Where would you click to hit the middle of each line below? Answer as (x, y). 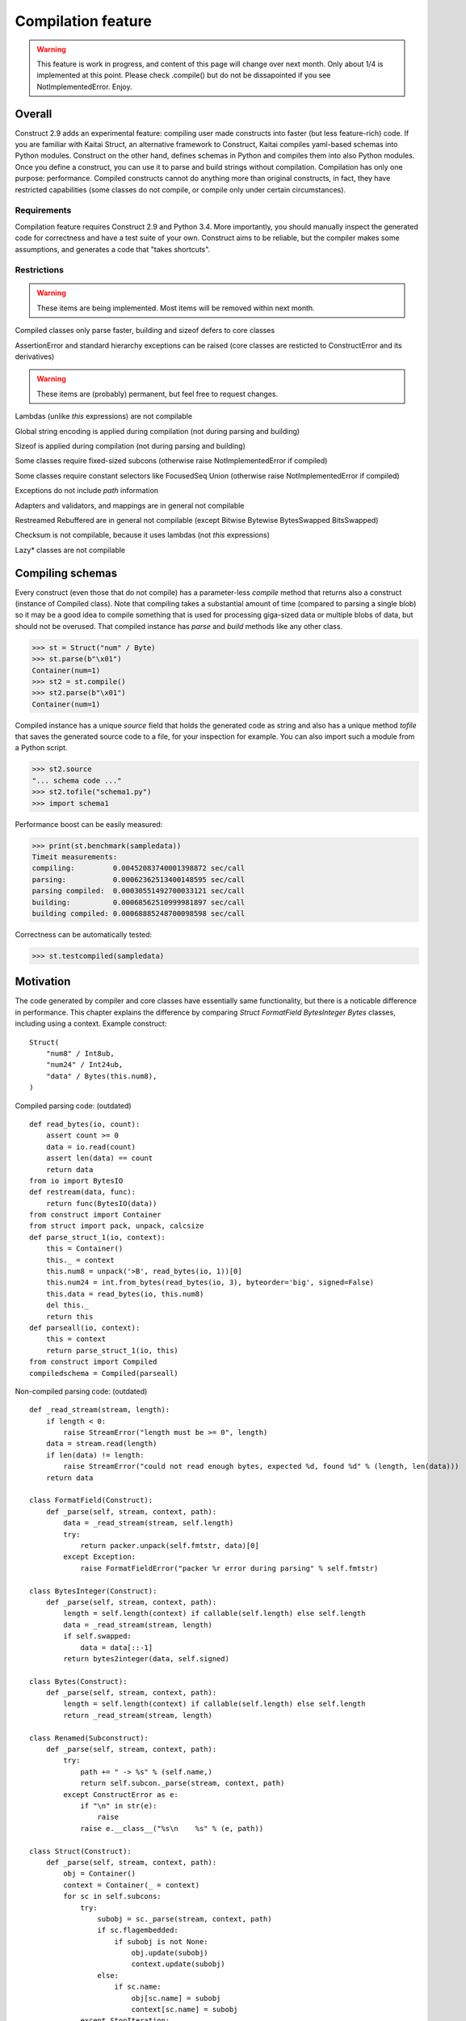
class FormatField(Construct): (91, 1500)
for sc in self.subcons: (112, 1897)
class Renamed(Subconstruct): (89, 1738)
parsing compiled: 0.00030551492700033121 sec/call (139, 891)
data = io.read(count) (91, 1147)
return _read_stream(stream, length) (138, 1715)
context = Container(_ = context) (132, 1885)
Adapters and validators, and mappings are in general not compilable (130, 505)
